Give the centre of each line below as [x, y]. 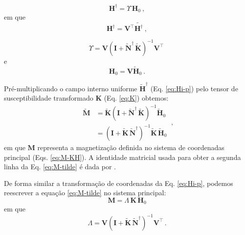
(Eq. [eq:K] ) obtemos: [136, 98]
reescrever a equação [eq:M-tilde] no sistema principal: [85, 193]
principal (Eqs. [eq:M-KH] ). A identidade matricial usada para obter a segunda [122, 157]
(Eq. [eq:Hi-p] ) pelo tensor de [194, 88]
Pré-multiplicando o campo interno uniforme [71, 88]
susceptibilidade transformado [49, 98]
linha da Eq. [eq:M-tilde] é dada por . [60, 167]
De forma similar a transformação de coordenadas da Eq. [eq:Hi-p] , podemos [119, 183]
